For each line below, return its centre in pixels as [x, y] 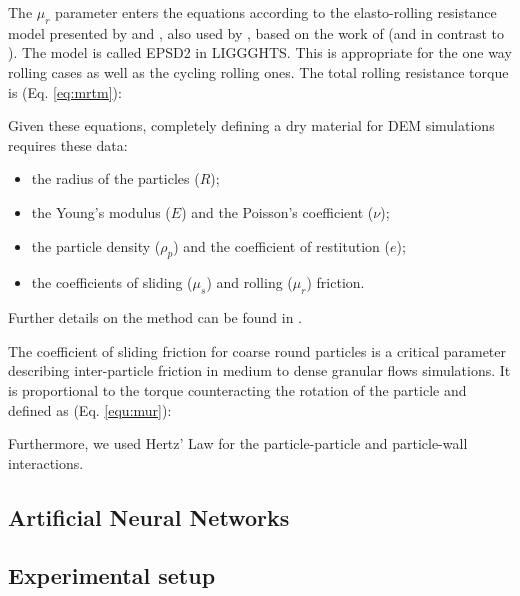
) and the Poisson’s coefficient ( [277, 211]
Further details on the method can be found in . [155, 317]
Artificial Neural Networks [149, 516]
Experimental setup [112, 575]
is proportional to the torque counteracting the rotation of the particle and [237, 389]
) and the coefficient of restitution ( [281, 245]
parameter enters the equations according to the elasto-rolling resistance [276, 12]
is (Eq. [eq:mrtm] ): [65, 91]
